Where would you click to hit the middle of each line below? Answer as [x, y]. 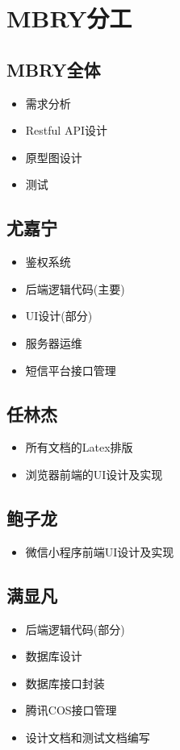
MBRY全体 [54, 69]
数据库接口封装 [65, 683]
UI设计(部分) [59, 316]
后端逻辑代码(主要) [75, 288]
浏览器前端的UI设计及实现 [94, 474]
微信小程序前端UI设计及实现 [100, 551]
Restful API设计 [66, 130]
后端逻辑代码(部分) [75, 629]
